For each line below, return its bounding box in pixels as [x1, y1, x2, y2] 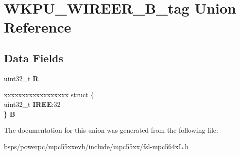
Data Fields [4, 50, 64, 65]
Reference [4, 17, 71, 37]
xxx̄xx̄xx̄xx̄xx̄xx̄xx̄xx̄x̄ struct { [4, 89, 94, 100]
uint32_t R [4, 73, 39, 83]
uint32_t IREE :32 [4, 99, 61, 109]
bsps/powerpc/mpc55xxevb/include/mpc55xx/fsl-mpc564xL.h [4, 141, 189, 151]
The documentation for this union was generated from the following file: [4, 125, 218, 135]
